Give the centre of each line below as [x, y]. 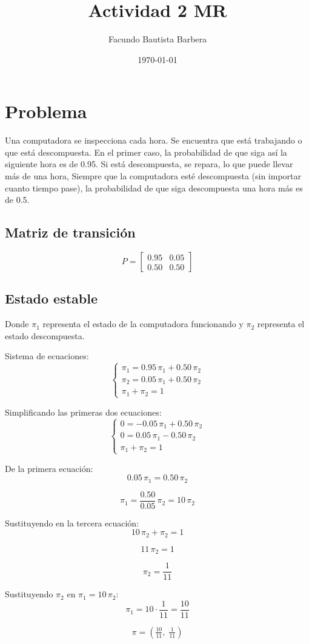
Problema [46, 111]
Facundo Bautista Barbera [158, 39]
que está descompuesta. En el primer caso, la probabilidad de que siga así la [146, 152]
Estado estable [51, 298]
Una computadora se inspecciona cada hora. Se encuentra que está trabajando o [154, 140]
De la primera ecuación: [49, 468]
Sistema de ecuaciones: [47, 356]
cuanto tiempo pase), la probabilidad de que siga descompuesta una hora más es [154, 188]
